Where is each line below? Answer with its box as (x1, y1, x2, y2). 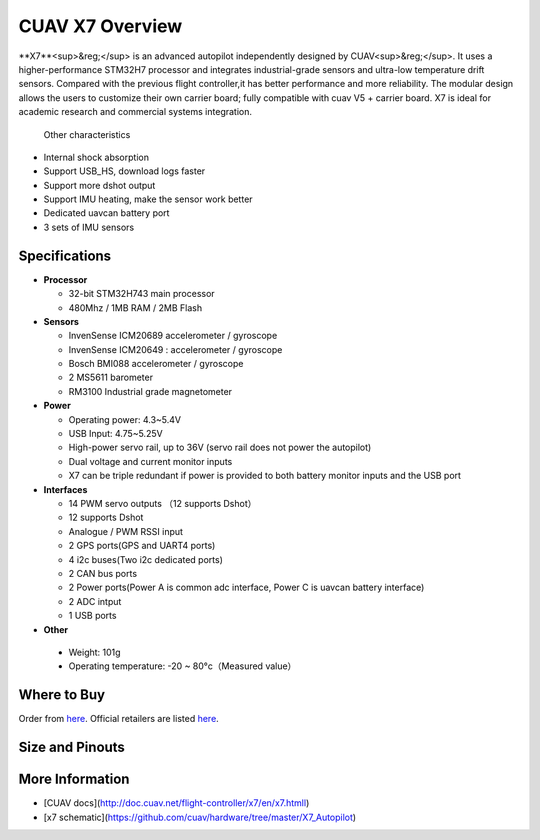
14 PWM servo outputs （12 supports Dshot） (68, 498, 257, 509)
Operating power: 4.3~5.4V (68, 413, 182, 425)
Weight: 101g (68, 646, 121, 658)
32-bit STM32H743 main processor (68, 288, 215, 300)
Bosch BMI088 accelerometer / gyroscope (68, 358, 244, 370)
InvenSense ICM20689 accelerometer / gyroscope (68, 330, 278, 342)
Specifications (18, 247, 112, 264)
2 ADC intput (68, 595, 122, 607)
